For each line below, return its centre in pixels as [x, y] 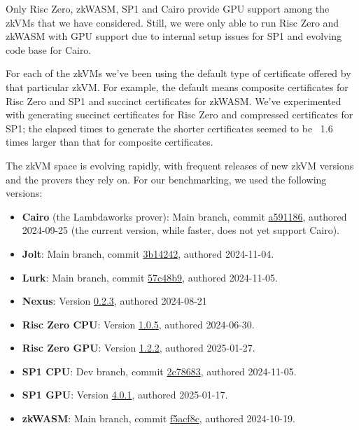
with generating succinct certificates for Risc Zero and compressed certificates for [179, 115]
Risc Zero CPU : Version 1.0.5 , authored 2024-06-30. [138, 324]
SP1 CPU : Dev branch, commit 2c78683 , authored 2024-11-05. [159, 371]
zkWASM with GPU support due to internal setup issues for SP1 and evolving [174, 36]
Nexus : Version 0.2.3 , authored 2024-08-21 [114, 301]
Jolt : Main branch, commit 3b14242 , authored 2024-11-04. [148, 253]
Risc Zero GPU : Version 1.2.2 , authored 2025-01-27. [139, 348]
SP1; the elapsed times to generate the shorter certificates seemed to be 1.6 [169, 128]
